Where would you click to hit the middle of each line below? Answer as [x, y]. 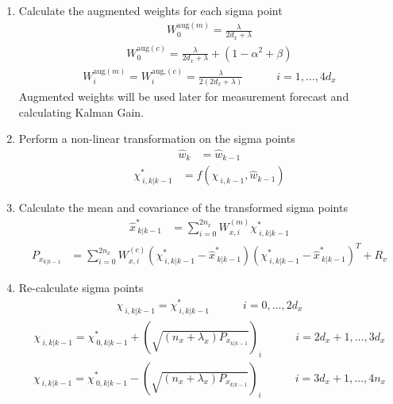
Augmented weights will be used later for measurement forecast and [184, 96]
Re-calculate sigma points [81, 288]
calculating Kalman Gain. [81, 112]
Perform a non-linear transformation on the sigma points [157, 139]
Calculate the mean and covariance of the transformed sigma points [183, 208]
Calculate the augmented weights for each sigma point [150, 10]
